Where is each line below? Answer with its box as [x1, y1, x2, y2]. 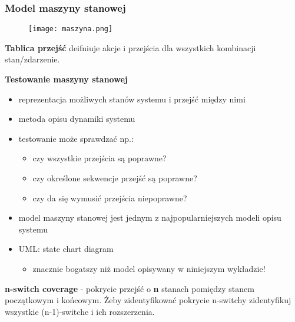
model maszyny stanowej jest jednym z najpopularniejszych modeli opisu [18, 211, 281, 224]
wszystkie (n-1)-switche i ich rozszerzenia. [5, 305, 155, 317]
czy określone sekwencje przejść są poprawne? [32, 172, 197, 184]
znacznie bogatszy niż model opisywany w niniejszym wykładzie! [32, 263, 266, 274]
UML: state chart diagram [18, 243, 114, 255]
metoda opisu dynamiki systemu [18, 112, 135, 125]
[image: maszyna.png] [28, 25, 113, 34]
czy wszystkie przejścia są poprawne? [32, 152, 167, 164]
